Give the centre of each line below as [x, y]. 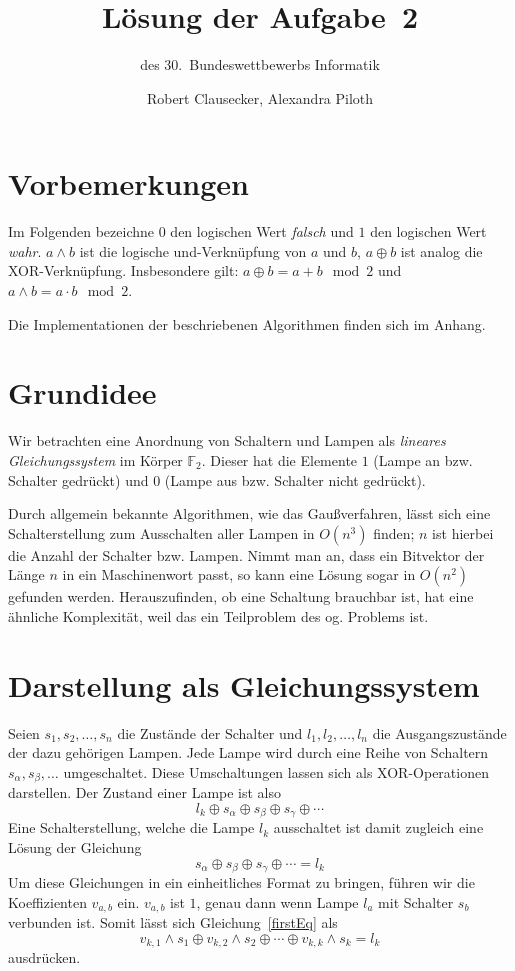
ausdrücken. [44, 957]
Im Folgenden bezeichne [81, 231]
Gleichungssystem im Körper [95, 459]
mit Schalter [416, 901]
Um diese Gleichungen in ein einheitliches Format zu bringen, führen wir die [241, 881]
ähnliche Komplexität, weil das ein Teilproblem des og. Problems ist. [218, 615]
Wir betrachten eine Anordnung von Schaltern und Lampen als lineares [227, 440]
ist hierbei [463, 532]
